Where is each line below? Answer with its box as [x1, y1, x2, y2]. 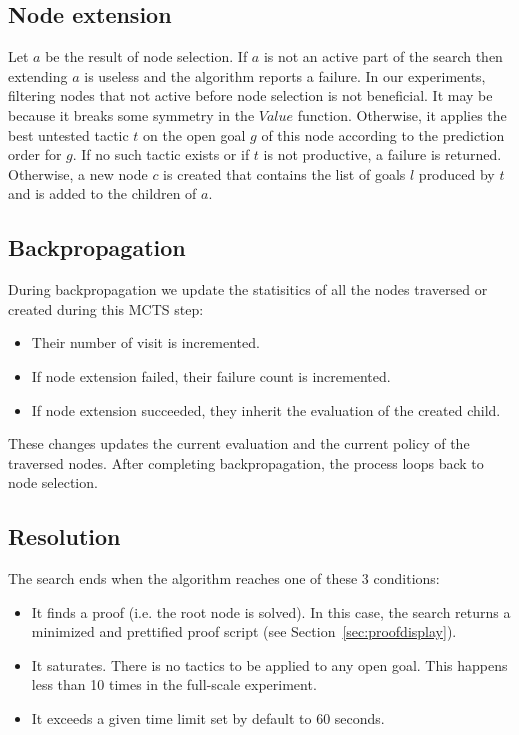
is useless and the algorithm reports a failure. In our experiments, [84, 65, 486, 86]
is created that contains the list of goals [163, 163, 406, 184]
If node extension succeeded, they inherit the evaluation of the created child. [31, 399, 501, 420]
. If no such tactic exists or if [72, 144, 250, 165]
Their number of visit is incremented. [31, 332, 260, 353]
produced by [418, 163, 495, 184]
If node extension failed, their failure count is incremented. [31, 365, 391, 386]
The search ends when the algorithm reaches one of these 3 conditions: [8, 568, 440, 589]
